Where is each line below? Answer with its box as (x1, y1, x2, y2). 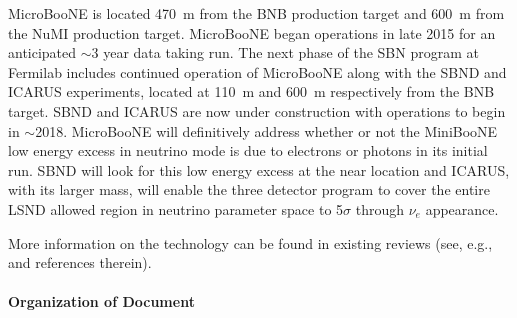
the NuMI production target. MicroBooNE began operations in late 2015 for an (8, 22, 496, 43)
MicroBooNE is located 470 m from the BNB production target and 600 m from (8, 3, 505, 23)
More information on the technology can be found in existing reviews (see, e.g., (8, 232, 493, 253)
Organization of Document (8, 291, 195, 312)
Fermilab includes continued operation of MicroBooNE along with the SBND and (8, 61, 507, 82)
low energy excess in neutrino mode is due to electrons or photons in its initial (8, 140, 488, 161)
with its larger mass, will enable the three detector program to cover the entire (8, 179, 490, 200)
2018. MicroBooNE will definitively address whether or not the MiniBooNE (35, 120, 498, 141)
